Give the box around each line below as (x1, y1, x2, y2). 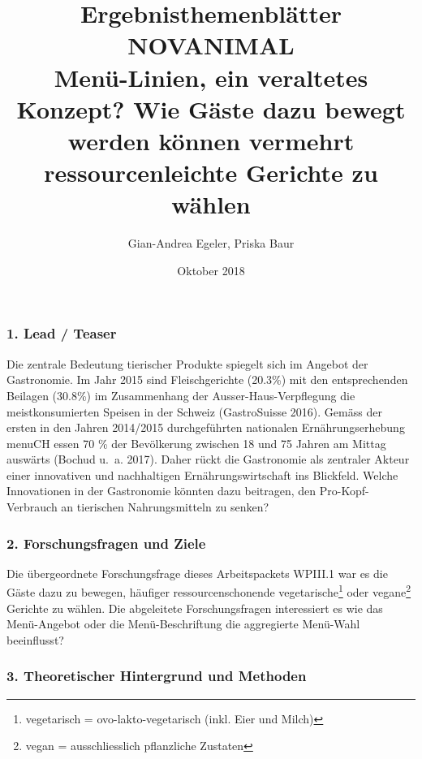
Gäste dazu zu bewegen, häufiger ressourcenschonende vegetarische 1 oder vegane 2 (6, 581, 411, 601)
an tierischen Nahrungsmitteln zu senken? (61, 498, 269, 515)
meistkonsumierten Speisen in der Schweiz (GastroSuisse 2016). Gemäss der (6, 403, 382, 420)
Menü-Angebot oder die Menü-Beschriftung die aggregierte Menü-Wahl (6, 615, 360, 632)
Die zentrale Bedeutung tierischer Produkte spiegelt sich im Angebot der (6, 355, 368, 372)
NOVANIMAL (127, 28, 295, 62)
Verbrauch (6, 498, 58, 515)
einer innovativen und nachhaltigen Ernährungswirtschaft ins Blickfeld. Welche (6, 466, 398, 483)
